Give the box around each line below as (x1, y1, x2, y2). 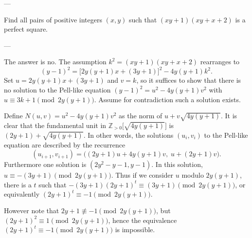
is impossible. (115, 224, 155, 235)
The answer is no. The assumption (4, 56, 107, 67)
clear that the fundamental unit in (4, 120, 107, 130)
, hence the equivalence (108, 215, 177, 225)
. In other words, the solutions (83, 129, 174, 140)
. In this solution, (151, 159, 203, 169)
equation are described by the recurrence (4, 139, 126, 149)
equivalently (4, 189, 40, 199)
